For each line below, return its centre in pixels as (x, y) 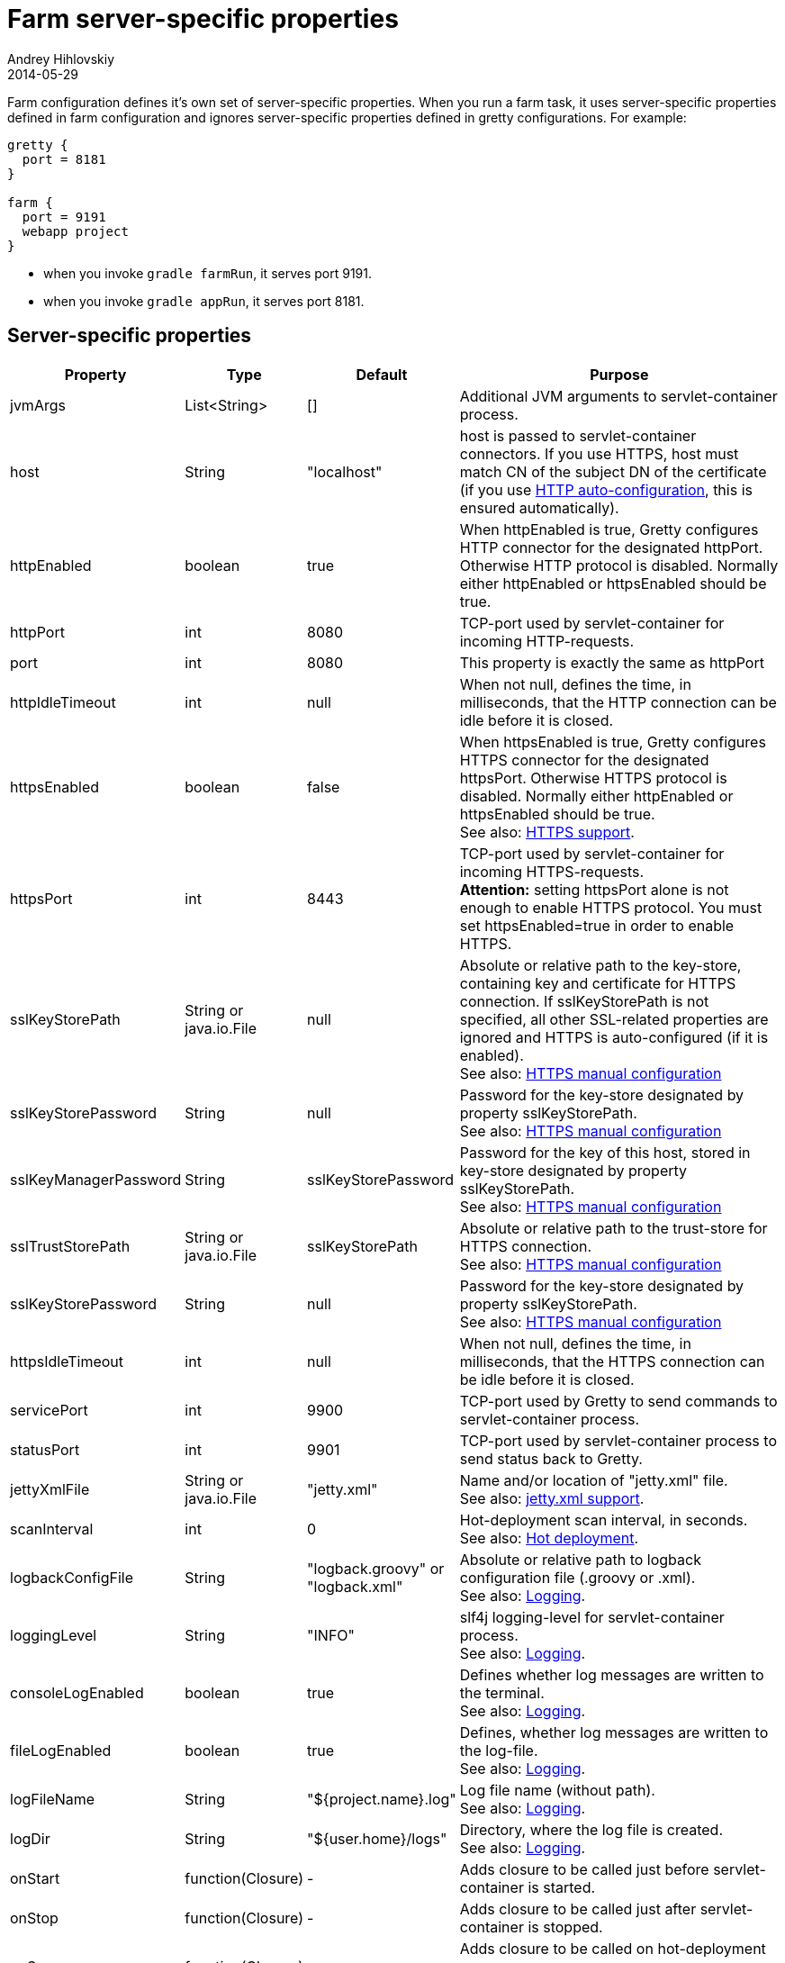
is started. (562, 1887)
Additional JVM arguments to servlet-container (618, 396)
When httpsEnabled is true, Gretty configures (613, 742)
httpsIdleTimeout (67, 1361)
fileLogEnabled (61, 1750)
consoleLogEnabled (77, 1692)
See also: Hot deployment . (549, 1538)
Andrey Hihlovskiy (61, 59)
